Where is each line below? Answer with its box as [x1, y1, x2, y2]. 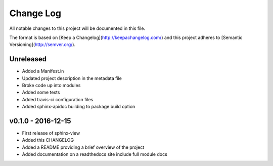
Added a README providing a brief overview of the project [22, 144, 145, 150]
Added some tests [22, 89, 60, 96]
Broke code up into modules [22, 82, 81, 89]
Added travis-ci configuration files [22, 96, 94, 102]
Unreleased [9, 55, 47, 63]
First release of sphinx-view [22, 130, 80, 136]
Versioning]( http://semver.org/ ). [9, 41, 76, 48]
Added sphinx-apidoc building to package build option [22, 104, 135, 110]
